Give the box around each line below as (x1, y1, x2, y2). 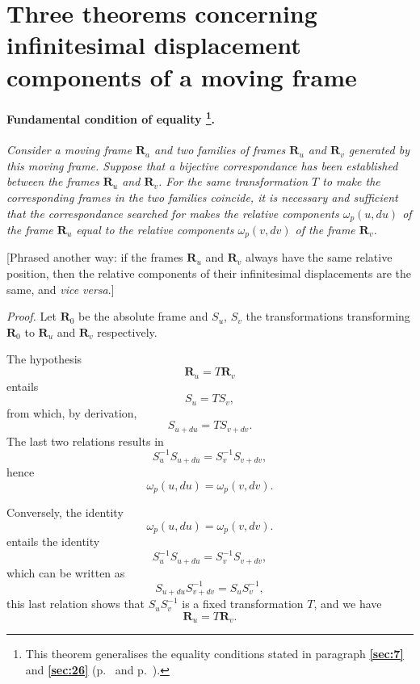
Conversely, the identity (6, 504, 124, 521)
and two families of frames (154, 141, 286, 158)
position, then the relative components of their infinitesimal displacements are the (6, 265, 412, 282)
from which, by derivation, (6, 404, 137, 421)
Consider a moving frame (6, 141, 132, 158)
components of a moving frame (6, 60, 357, 93)
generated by (348, 141, 410, 158)
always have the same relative (246, 249, 393, 266)
